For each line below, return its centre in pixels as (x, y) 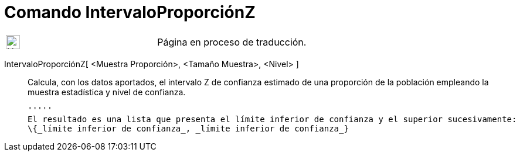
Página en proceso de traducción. (232, 42)
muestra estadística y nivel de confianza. (107, 92)
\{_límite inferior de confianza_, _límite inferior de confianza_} (188, 128)
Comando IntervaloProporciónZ (130, 12)
